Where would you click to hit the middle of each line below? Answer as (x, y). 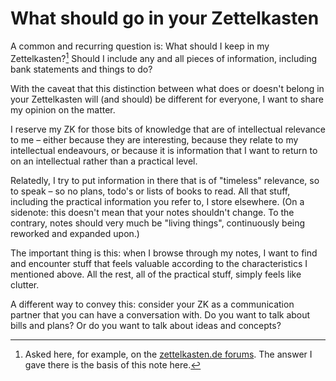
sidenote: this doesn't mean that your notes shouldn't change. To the (152, 212)
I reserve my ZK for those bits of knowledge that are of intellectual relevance (168, 129)
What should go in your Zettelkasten (165, 18)
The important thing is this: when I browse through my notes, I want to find (164, 253)
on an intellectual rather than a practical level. (104, 161)
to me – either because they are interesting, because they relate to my (154, 139)
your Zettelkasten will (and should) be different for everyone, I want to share (167, 99)
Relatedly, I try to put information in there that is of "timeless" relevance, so (165, 180)
